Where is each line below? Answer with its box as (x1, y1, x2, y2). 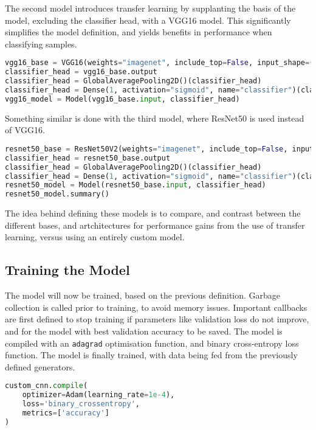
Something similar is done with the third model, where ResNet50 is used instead (5, 111, 304, 124)
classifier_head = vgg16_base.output (5, 68, 157, 77)
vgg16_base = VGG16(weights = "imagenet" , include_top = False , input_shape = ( (5, 58, 314, 68)
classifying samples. (5, 37, 77, 50)
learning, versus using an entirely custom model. (5, 231, 185, 243)
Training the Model (5, 260, 130, 279)
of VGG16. (5, 123, 45, 136)
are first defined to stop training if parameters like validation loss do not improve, (5, 313, 309, 325)
